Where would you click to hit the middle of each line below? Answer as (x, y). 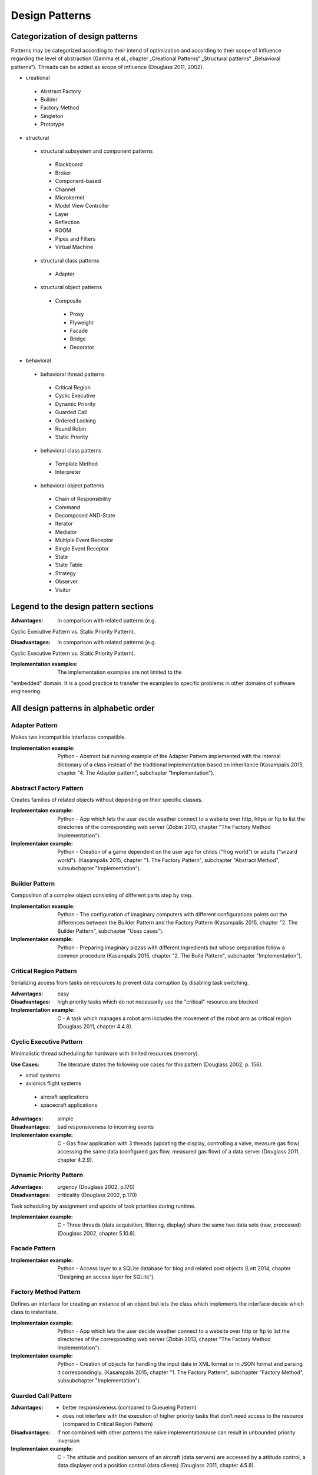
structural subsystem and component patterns (97, 151)
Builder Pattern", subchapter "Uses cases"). (111, 931)
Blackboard (69, 165)
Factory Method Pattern (46, 1292)
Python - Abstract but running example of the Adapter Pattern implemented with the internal (169, 756)
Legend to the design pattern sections (82, 607)
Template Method (77, 464)
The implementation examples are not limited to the (120, 672)
